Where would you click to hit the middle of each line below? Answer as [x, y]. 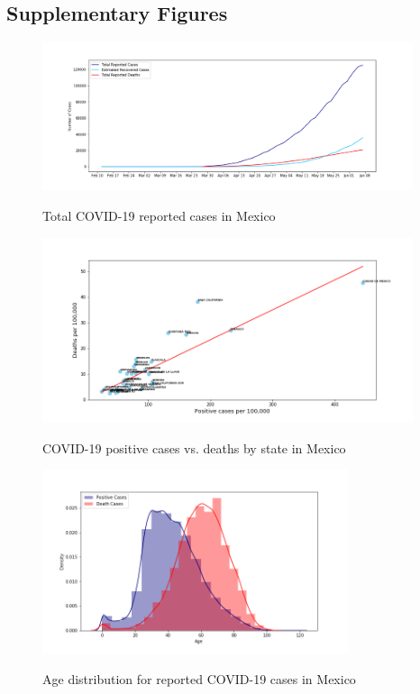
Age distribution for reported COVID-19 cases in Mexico [199, 678]
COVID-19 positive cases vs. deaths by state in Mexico [194, 447]
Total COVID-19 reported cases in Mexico [159, 216]
